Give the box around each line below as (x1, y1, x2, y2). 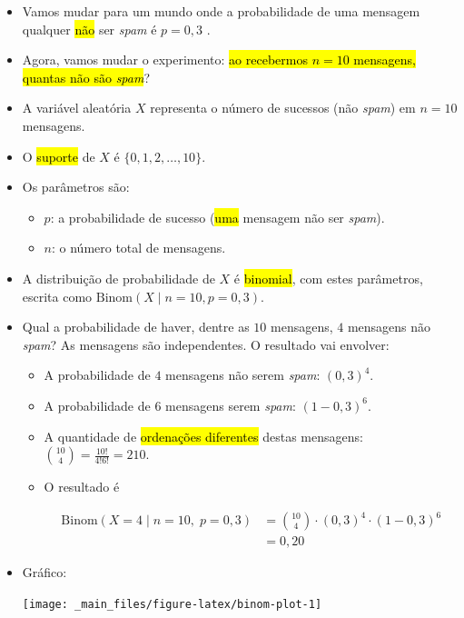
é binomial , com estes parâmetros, (233, 268, 423, 287)
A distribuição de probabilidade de (22, 268, 215, 287)
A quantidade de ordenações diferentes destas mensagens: (44, 426, 363, 445)
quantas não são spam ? (22, 67, 151, 86)
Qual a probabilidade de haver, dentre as (22, 317, 250, 336)
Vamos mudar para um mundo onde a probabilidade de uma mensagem (22, 2, 420, 20)
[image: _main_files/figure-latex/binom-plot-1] (22, 597, 322, 611)
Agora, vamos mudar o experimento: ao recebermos (22, 50, 308, 69)
